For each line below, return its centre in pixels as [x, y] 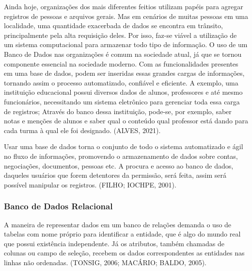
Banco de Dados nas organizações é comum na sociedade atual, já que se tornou [123, 54]
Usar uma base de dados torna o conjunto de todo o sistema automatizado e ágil [124, 146]
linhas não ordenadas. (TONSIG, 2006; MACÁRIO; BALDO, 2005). [105, 262]
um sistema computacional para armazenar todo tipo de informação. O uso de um [126, 44]
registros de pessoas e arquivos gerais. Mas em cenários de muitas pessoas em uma [126, 16]
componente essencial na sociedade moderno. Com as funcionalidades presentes [121, 63]
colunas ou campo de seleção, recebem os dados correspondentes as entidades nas [124, 253]
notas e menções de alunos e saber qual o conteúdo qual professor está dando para [126, 121]
